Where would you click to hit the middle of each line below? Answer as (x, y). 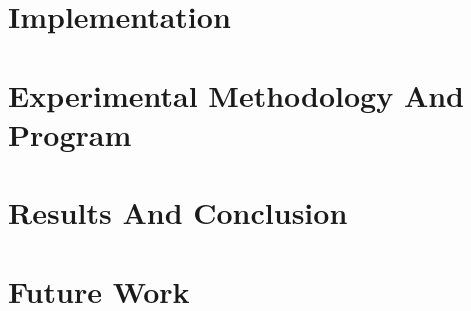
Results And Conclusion (178, 212)
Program (70, 133)
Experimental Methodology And (236, 94)
